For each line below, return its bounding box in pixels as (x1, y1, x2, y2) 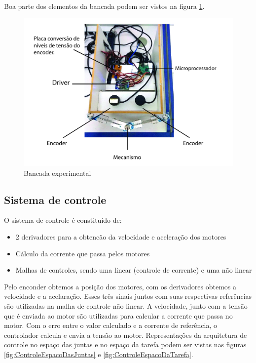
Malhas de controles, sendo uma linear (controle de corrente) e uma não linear (15, 265, 252, 275)
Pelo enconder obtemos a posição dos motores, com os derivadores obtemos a (4, 281, 236, 291)
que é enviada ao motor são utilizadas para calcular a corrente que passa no (4, 310, 233, 321)
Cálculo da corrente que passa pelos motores (15, 248, 150, 258)
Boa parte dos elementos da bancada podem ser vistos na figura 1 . (4, 1, 205, 11)
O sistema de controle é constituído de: (4, 215, 122, 225)
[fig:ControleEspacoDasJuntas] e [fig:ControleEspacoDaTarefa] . (4, 349, 193, 359)
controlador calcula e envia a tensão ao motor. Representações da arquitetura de (4, 329, 247, 340)
